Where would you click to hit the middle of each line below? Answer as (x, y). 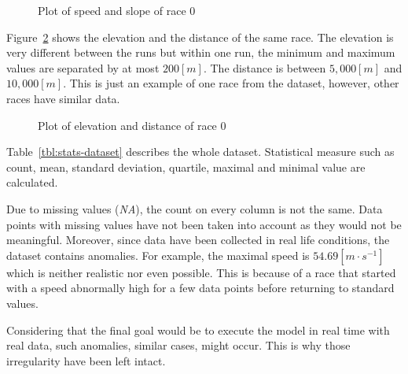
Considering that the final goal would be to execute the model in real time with (198, 330)
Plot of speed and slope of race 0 (117, 10)
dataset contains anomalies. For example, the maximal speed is (158, 255)
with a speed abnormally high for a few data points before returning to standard (200, 288)
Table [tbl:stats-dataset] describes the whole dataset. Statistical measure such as (200, 152)
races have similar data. (63, 98)
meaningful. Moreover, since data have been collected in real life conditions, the (198, 240)
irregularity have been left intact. (86, 360)
